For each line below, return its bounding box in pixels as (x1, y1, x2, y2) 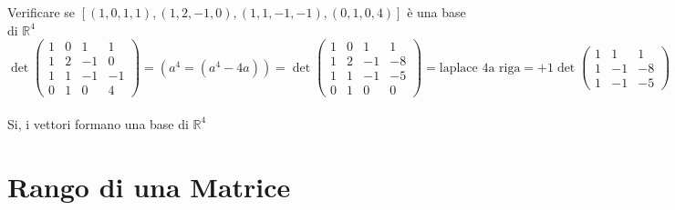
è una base (407, 3, 466, 21)
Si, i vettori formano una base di (7, 114, 189, 133)
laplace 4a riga (439, 61, 521, 75)
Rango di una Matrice (7, 167, 291, 205)
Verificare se (7, 3, 76, 21)
